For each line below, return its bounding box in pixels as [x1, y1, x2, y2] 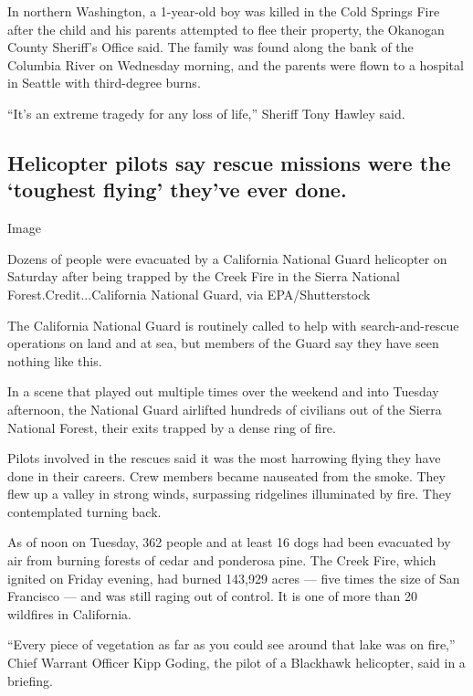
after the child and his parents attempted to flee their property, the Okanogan [7, 19, 445, 38]
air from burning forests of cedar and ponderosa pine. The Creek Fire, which [7, 551, 436, 570]
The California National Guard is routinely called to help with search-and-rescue [7, 315, 459, 334]
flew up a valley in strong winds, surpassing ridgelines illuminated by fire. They [7, 484, 452, 503]
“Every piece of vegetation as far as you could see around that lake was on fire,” [7, 635, 456, 654]
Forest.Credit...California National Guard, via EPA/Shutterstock [7, 284, 371, 303]
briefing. [7, 670, 53, 690]
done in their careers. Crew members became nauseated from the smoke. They [7, 466, 446, 485]
